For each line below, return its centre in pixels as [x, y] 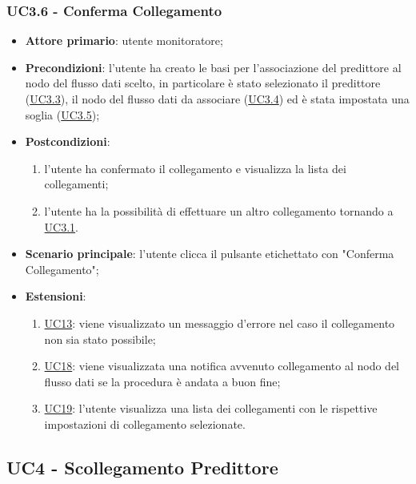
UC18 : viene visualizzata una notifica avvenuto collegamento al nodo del [222, 366]
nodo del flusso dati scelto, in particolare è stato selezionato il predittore [203, 83]
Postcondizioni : [68, 141]
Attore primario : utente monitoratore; [124, 40]
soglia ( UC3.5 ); [62, 114]
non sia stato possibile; [100, 339]
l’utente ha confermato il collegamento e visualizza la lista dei [195, 168]
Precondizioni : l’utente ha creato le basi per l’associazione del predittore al [213, 67]
